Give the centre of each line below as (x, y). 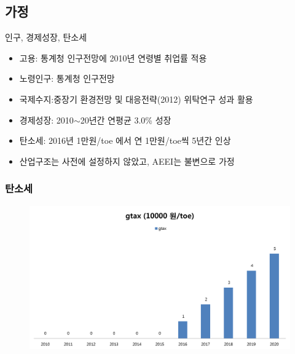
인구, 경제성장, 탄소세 (46, 37)
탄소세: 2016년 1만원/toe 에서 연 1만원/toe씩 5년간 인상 (125, 140)
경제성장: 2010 (46, 120)
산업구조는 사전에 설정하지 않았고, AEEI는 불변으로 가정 (127, 161)
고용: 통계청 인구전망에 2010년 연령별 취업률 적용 (113, 57)
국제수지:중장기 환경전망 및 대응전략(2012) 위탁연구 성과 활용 (136, 99)
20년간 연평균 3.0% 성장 (126, 120)
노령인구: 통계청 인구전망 (67, 78)
